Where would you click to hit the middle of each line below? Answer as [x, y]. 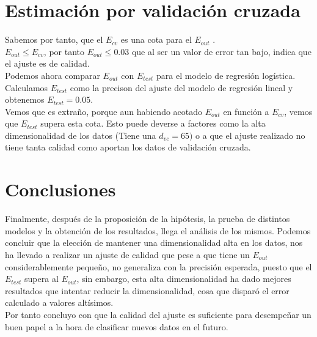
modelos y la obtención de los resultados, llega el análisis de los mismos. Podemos [158, 230]
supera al [42, 279]
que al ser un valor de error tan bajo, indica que [221, 51]
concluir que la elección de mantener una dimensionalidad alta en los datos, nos [154, 243]
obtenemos [25, 99]
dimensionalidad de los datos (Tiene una [81, 135]
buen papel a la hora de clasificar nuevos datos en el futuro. [117, 326]
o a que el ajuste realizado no [250, 135]
